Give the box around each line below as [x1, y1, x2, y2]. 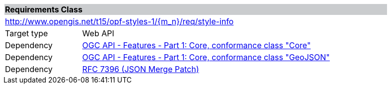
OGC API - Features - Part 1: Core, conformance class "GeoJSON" [82, 52, 330, 62]
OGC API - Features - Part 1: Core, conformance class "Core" [82, 40, 311, 50]
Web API [82, 28, 114, 38]
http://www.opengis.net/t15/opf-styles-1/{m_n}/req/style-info [5, 16, 234, 26]
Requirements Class [5, 4, 82, 14]
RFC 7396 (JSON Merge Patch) [82, 64, 199, 74]
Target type [5, 28, 48, 38]
